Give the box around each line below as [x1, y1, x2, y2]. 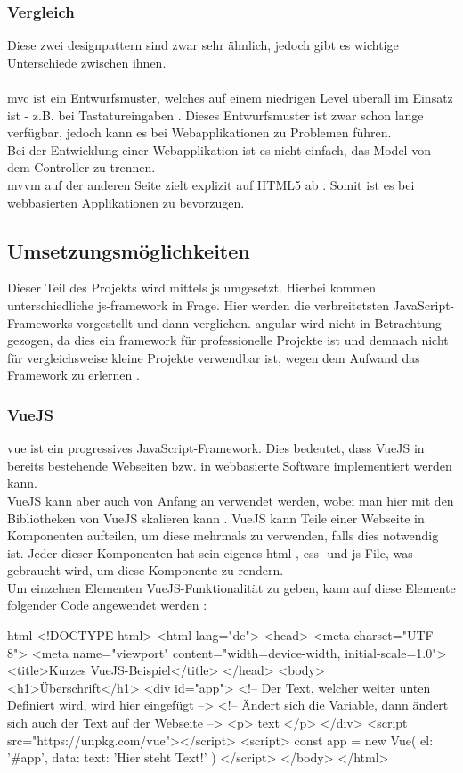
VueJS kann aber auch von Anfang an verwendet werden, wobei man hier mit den [7, 490, 454, 509]
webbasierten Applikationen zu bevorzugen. [7, 193, 245, 211]
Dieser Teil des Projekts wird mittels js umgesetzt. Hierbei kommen [7, 278, 376, 297]
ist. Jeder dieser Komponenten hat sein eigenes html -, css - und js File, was [7, 543, 413, 562]
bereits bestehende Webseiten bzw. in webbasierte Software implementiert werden [7, 456, 452, 474]
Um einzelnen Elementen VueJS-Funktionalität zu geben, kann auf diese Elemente [7, 578, 456, 596]
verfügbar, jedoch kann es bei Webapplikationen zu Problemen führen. [7, 123, 392, 142]
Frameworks [7, 313, 73, 332]
